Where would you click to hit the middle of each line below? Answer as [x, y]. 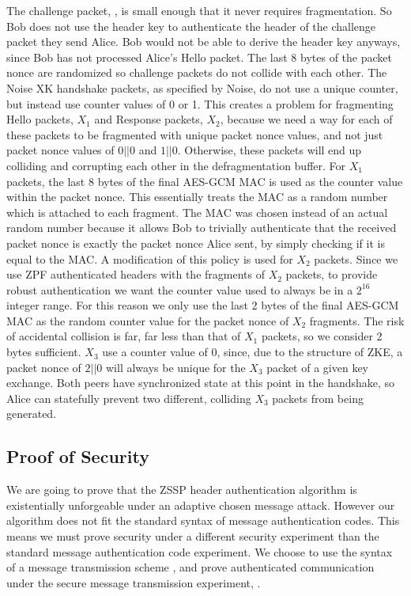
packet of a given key [317, 367]
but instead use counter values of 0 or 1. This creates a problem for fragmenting [200, 103]
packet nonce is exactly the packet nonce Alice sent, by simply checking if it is [196, 243]
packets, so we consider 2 [322, 336]
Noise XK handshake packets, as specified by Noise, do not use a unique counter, [202, 87]
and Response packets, [149, 119]
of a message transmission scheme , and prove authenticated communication [190, 567]
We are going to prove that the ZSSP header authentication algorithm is [182, 490]
